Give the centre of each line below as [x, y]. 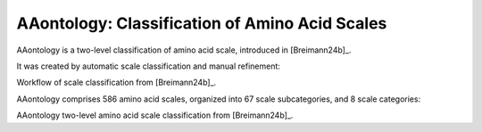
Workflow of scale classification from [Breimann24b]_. [116, 82]
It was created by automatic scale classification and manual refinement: [149, 66]
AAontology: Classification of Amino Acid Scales [202, 23]
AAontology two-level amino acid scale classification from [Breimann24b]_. [155, 115]
